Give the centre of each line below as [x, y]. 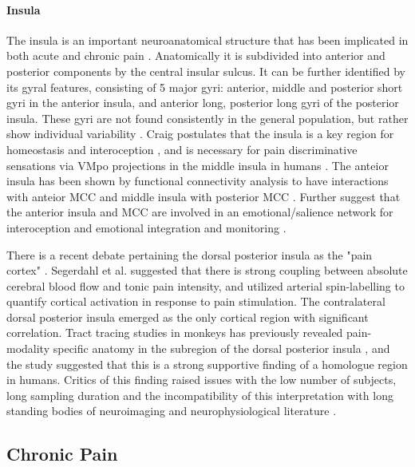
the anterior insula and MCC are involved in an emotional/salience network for [200, 212]
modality [28, 348]
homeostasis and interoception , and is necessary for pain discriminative [182, 149]
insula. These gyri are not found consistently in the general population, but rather [207, 118]
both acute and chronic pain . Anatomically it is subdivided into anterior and [196, 55]
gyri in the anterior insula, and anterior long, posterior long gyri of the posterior [203, 103]
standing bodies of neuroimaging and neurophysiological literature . [172, 411]
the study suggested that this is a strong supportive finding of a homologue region [207, 364]
